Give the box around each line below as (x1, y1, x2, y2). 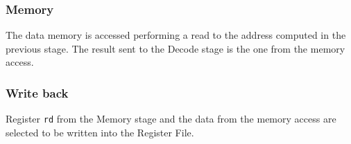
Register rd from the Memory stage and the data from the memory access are (6, 111, 336, 126)
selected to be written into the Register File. (6, 125, 194, 139)
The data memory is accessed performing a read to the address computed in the (6, 28, 346, 42)
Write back (6, 84, 69, 101)
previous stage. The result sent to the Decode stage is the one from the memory (6, 41, 345, 55)
